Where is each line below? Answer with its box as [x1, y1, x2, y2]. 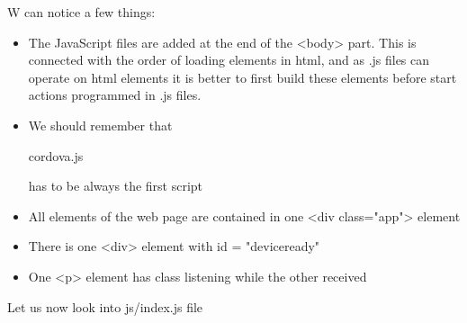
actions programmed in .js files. [28, 85, 202, 104]
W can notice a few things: [7, 3, 156, 21]
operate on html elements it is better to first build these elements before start [28, 67, 457, 86]
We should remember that [28, 115, 173, 134]
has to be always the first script [28, 176, 203, 195]
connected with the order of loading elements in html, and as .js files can [28, 50, 430, 69]
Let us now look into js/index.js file [7, 297, 203, 316]
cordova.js [28, 146, 84, 165]
